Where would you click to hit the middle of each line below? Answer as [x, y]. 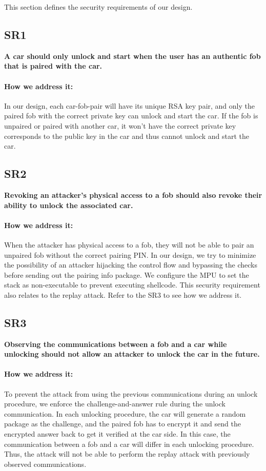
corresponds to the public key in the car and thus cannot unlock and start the [127, 136]
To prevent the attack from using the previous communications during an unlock [131, 393]
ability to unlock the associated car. [69, 205]
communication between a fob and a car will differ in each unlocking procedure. [129, 444]
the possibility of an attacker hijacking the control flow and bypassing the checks [131, 265]
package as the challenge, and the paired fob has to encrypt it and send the [122, 424]
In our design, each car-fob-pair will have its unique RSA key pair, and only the [129, 105]
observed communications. [45, 464]
